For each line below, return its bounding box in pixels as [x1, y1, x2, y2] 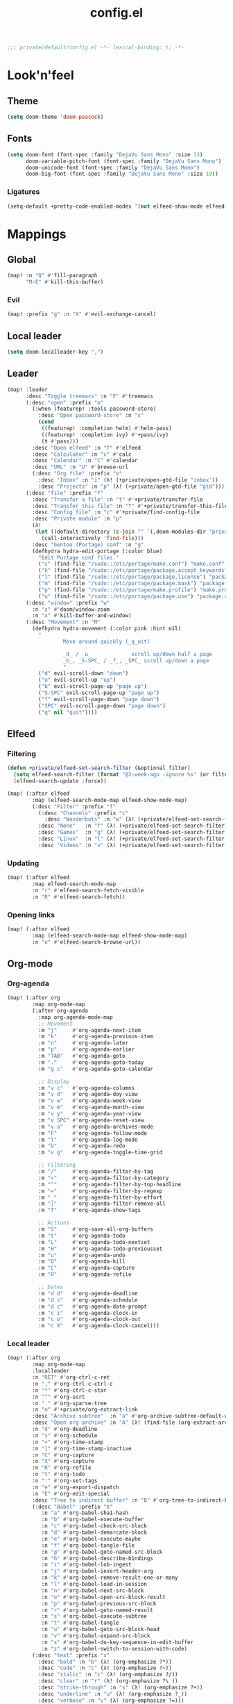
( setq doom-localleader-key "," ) [7, 349, 104, 356]
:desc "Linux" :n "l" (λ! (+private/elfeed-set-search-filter [37, 835, 225, 842]
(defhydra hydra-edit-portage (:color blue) [32, 548, 163, 555]
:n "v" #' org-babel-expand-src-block [41, 1632, 150, 1639]
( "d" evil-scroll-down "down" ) [37, 670, 129, 677]
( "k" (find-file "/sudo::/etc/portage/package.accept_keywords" [37, 567, 228, 574]
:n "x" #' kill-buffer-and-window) [32, 612, 132, 619]
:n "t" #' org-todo [32, 1471, 85, 1478]
